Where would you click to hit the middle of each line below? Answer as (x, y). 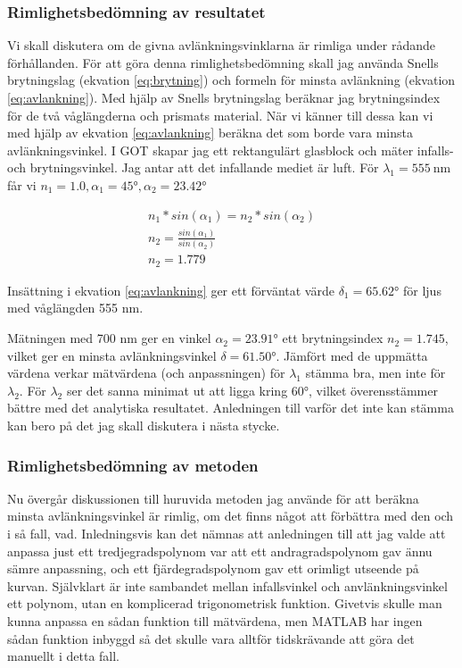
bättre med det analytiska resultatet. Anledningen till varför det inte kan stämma (231, 408)
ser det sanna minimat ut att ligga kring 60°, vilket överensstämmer (252, 390)
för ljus (422, 290)
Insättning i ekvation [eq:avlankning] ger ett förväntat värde (171, 290)
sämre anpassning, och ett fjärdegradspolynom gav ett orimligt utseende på (213, 568)
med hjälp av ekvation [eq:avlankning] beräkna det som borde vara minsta (210, 133)
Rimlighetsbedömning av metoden (133, 465)
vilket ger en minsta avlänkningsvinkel (112, 355)
